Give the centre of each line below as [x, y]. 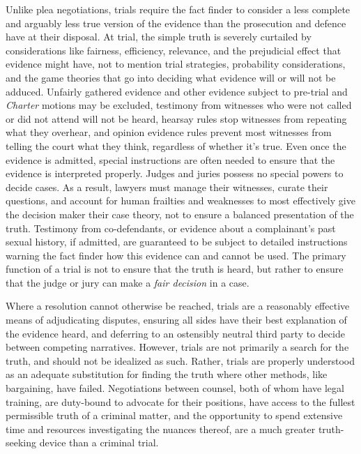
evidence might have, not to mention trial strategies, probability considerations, [176, 64]
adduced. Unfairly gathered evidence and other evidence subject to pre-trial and [177, 91]
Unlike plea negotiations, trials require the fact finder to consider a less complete [178, 9]
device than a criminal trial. [99, 442]
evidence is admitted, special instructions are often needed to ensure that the [170, 159]
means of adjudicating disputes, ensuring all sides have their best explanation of [176, 320]
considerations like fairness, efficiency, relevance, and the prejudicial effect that [174, 50]
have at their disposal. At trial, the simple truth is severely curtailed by [159, 37]
